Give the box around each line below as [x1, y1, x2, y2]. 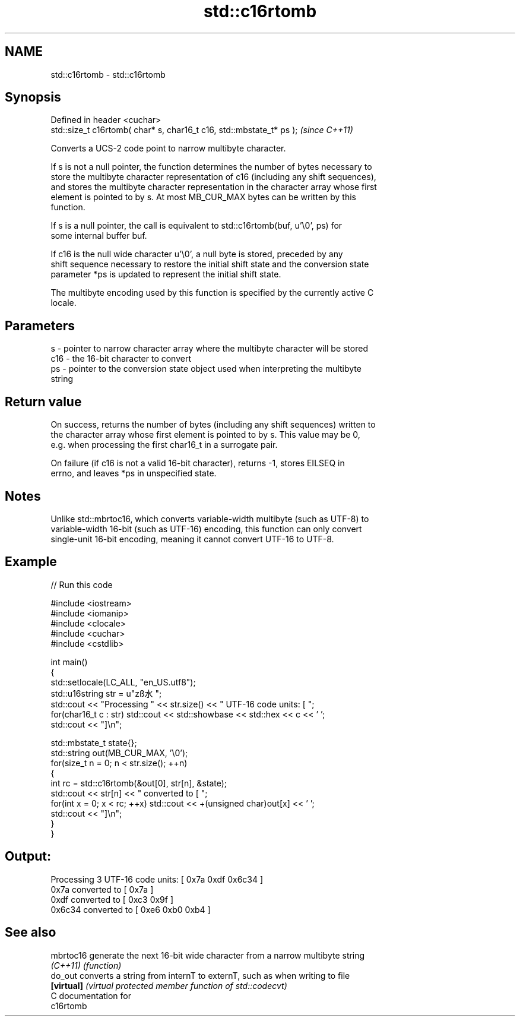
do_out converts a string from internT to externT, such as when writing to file [50, 970, 350, 981]
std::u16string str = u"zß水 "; [50, 688, 162, 698]
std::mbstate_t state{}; [50, 737, 137, 748]
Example [5, 554, 57, 570]
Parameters [5, 318, 75, 333]
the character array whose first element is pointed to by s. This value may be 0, [50, 429, 360, 440]
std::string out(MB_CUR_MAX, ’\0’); [50, 747, 188, 758]
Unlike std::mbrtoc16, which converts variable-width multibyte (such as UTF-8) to [50, 513, 369, 524]
